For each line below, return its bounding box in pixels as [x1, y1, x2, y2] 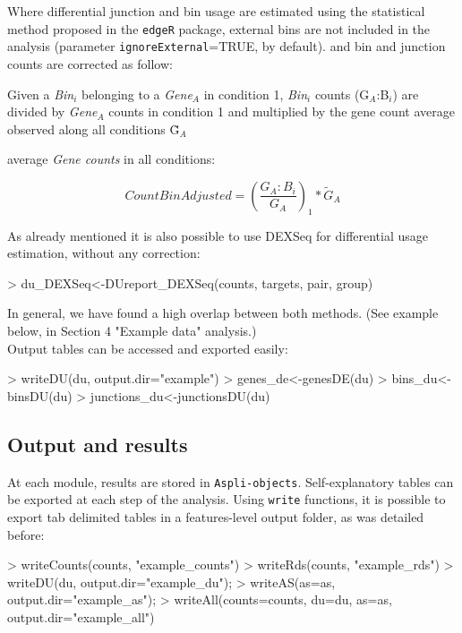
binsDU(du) [7, 386, 73, 405]
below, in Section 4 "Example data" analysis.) [7, 321, 257, 340]
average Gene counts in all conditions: [7, 150, 216, 168]
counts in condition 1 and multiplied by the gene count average [108, 102, 455, 121]
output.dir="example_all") [7, 607, 155, 626]
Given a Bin [7, 84, 74, 103]
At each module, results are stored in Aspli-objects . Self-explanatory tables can [7, 472, 454, 491]
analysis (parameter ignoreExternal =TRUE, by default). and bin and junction [7, 37, 446, 56]
